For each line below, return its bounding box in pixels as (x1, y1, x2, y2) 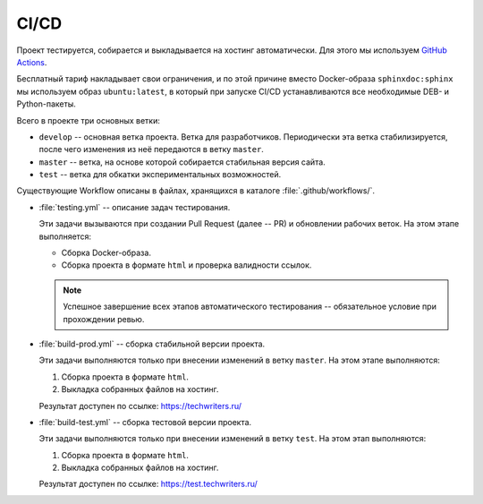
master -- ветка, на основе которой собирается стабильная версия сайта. (38, 157, 326, 167)
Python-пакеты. (16, 98, 76, 109)
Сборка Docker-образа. (61, 247, 152, 259)
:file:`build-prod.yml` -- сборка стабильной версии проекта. (38, 338, 266, 349)
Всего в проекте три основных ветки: (16, 115, 161, 125)
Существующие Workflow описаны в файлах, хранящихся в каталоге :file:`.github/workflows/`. (16, 185, 376, 196)
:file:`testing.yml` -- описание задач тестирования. (38, 201, 231, 212)
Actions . (16, 56, 47, 67)
